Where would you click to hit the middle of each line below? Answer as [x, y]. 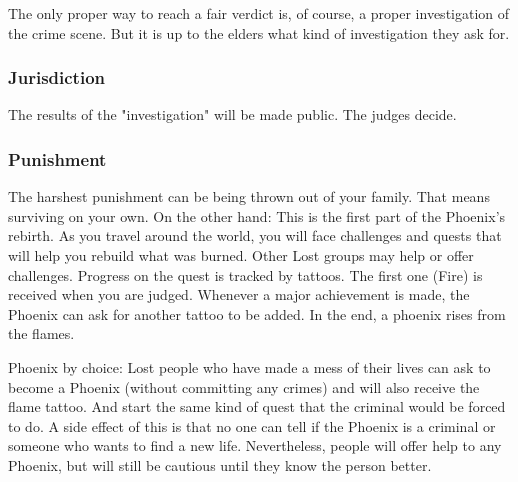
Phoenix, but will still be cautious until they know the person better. [220, 464]
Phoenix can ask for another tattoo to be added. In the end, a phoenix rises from [257, 313]
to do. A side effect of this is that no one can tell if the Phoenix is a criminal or [252, 425]
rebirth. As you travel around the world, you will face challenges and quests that [255, 235]
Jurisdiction [56, 77]
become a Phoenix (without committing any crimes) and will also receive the [244, 386]
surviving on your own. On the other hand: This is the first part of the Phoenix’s [257, 215]
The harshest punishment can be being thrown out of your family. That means [249, 196]
